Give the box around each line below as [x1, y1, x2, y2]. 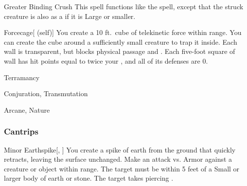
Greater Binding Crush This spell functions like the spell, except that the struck [4, 1, 244, 11]
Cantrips [4, 125, 38, 137]
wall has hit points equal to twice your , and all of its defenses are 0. [4, 55, 208, 66]
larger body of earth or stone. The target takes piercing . [4, 173, 174, 183]
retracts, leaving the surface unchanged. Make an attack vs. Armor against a [4, 154, 232, 164]
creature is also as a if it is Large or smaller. [4, 11, 136, 21]
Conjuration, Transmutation [4, 88, 88, 99]
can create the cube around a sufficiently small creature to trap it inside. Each [4, 36, 237, 47]
